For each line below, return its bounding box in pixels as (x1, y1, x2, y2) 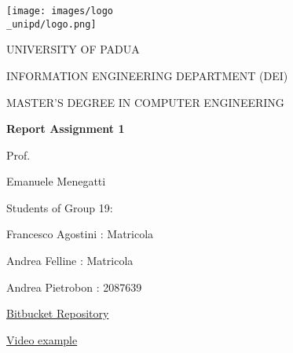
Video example (6, 331, 78, 347)
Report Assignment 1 (6, 120, 125, 137)
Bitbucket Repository (6, 305, 109, 322)
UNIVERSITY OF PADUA (6, 41, 140, 57)
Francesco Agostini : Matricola (6, 226, 154, 242)
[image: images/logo (6, 6, 114, 17)
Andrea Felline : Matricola (6, 252, 134, 269)
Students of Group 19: (6, 199, 113, 215)
